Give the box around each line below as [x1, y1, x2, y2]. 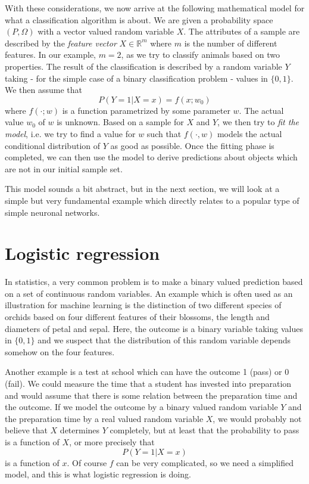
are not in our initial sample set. [5, 162, 123, 175]
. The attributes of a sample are [183, 25, 300, 38]
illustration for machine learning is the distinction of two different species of [5, 299, 282, 311]
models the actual [217, 127, 282, 139]
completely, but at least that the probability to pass [110, 424, 299, 436]
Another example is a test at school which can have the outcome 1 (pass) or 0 [5, 365, 289, 378]
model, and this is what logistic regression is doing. [5, 468, 191, 480]
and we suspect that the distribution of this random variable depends [38, 334, 291, 346]
